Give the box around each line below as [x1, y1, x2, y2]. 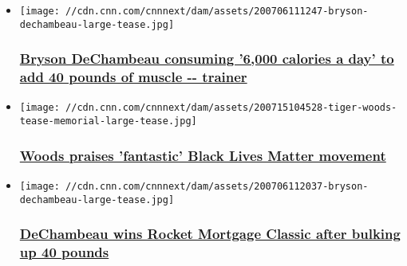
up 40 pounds [19, 242, 109, 262]
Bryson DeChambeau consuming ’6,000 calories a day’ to [19, 49, 394, 68]
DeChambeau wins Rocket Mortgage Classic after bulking [19, 224, 401, 244]
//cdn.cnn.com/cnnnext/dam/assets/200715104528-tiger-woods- [65, 102, 397, 114]
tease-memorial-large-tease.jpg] [19, 115, 197, 127]
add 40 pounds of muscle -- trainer [19, 67, 247, 87]
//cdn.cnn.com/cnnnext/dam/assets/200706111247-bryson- [65, 6, 369, 17]
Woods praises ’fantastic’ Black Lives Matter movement [19, 145, 386, 165]
